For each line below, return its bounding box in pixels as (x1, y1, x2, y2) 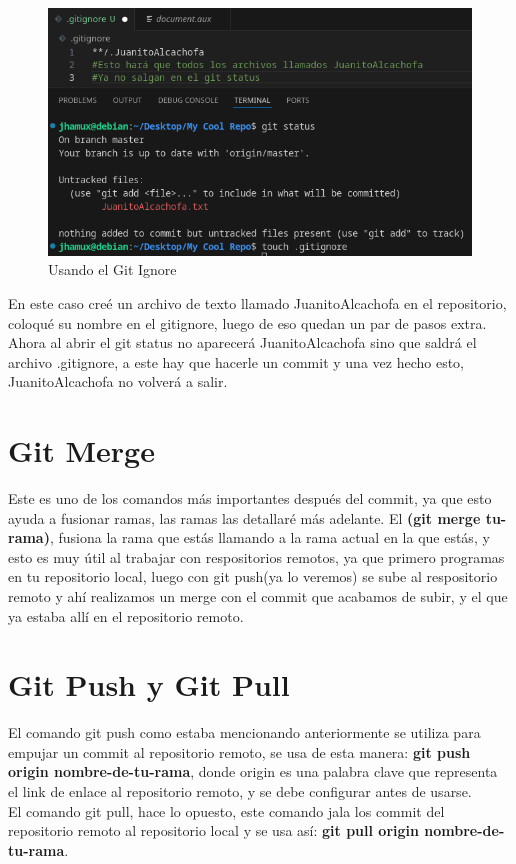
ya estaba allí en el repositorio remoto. (8, 605, 244, 626)
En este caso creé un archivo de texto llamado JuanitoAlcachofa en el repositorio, (8, 292, 507, 313)
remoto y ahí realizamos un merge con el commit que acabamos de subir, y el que (8, 585, 508, 606)
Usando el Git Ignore (48, 259, 177, 280)
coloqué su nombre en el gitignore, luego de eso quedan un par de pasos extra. (8, 312, 487, 333)
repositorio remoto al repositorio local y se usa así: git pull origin (8, 820, 419, 841)
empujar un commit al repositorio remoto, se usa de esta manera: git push (8, 741, 471, 762)
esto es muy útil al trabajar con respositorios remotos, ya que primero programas (8, 546, 505, 567)
